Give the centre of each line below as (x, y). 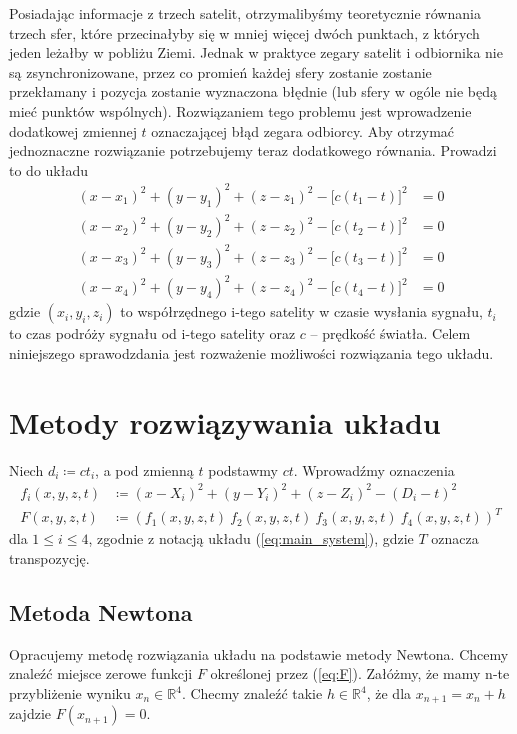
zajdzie (30, 713)
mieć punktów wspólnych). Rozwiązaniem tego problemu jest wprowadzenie (240, 110)
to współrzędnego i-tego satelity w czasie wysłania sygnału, (301, 311)
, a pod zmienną (144, 469)
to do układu (49, 169)
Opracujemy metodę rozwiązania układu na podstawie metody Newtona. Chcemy (259, 653)
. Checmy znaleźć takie (252, 693)
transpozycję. (49, 558)
